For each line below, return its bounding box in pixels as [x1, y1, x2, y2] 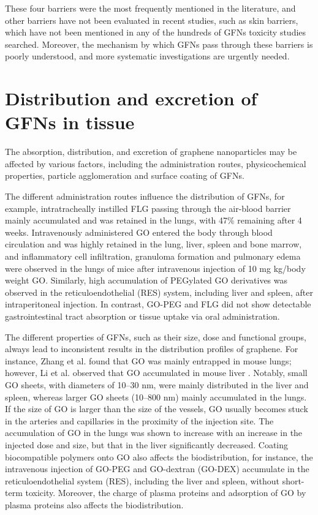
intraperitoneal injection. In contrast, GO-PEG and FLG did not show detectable [5, 298, 311, 310]
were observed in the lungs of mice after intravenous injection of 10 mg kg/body [5, 261, 306, 274]
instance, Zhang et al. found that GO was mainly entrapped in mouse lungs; [5, 354, 292, 367]
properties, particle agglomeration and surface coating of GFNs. [5, 169, 244, 182]
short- [282, 474, 305, 487]
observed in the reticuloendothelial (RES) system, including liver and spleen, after [5, 285, 313, 298]
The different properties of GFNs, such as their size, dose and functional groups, [5, 330, 306, 343]
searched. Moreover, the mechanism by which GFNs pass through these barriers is [5, 37, 313, 50]
